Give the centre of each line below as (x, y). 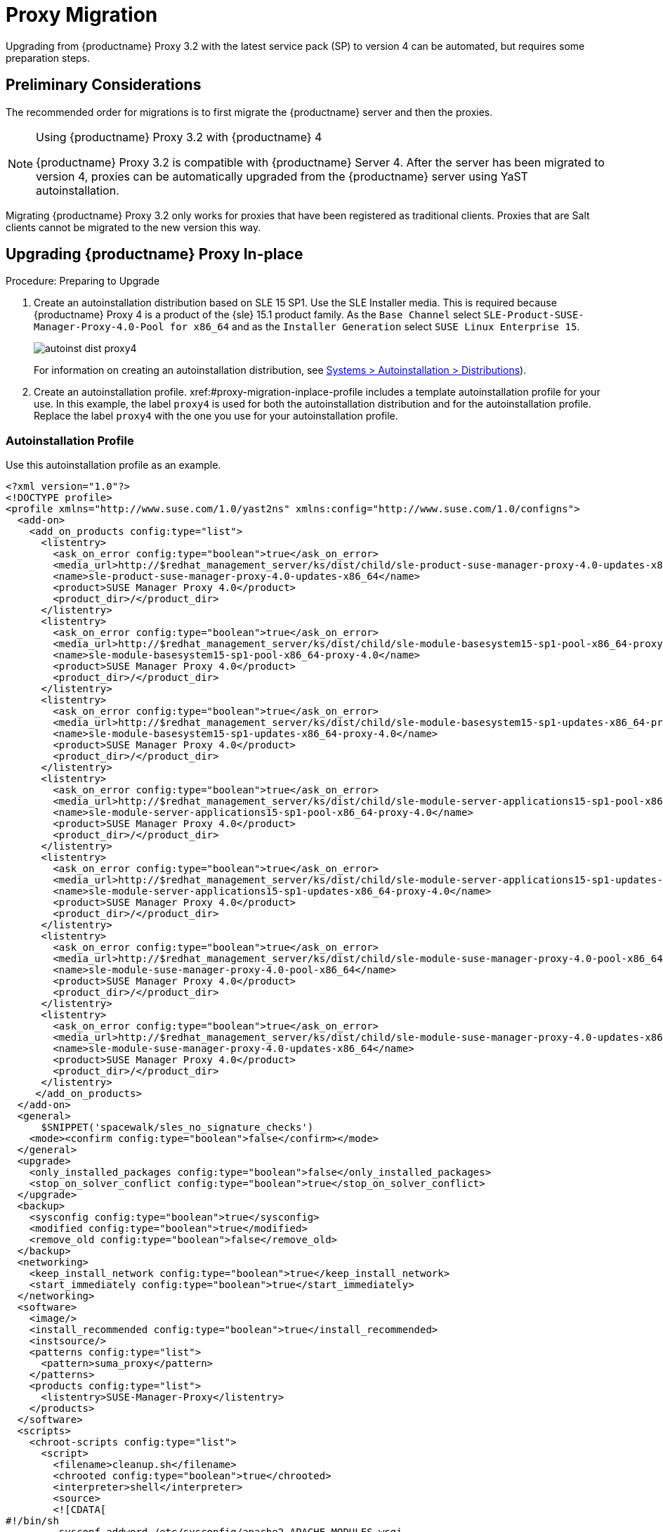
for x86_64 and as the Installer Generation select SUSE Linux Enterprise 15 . (375, 327)
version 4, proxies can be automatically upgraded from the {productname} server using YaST (282, 176)
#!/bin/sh (32, 1521)
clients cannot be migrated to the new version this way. (133, 227)
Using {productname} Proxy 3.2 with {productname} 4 (179, 137)
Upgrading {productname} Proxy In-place (155, 254)
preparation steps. (48, 58)
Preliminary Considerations (104, 85)
